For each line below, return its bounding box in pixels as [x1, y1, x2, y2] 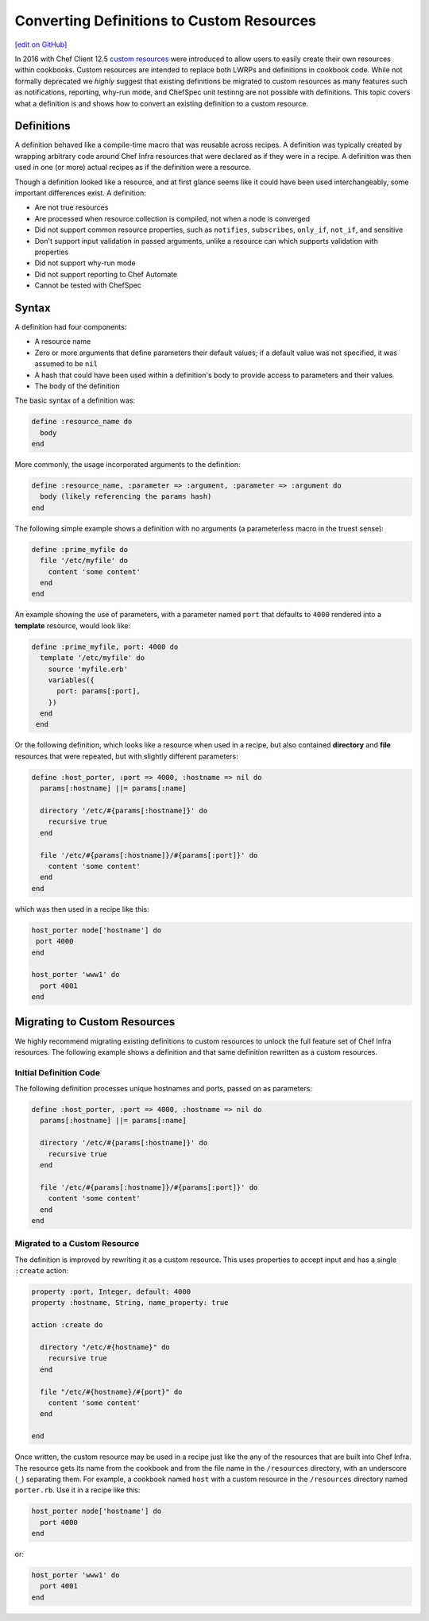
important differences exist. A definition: [14, 187, 146, 198]
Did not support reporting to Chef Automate [34, 269, 178, 279]
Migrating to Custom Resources [14, 1015, 176, 1029]
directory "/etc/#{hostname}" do [40, 1343, 170, 1352]
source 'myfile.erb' [48, 664, 129, 673]
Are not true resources [34, 203, 109, 212]
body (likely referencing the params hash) [40, 492, 212, 501]
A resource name [34, 337, 91, 346]
